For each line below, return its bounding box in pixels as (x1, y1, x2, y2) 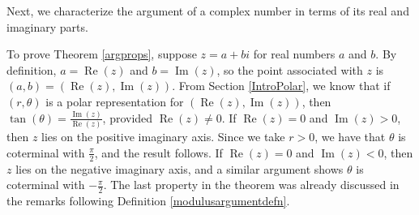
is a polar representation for (45, 92, 184, 110)
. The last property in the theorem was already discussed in (103, 176, 400, 193)
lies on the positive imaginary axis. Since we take (41, 128, 285, 145)
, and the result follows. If (94, 144, 223, 161)
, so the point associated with (216, 61, 363, 78)
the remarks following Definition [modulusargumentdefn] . (6, 192, 290, 209)
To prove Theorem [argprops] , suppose (6, 45, 197, 62)
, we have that (314, 128, 386, 145)
